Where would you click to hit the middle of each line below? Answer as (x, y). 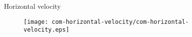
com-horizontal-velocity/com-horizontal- (120, 22)
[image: (36, 22)
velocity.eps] (47, 30)
